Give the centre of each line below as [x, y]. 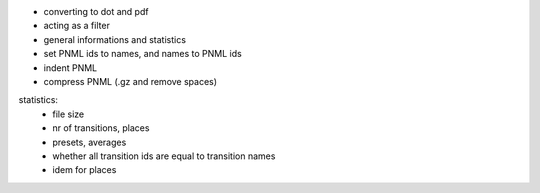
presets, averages [89, 142]
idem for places [84, 170]
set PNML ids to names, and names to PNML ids [142, 54]
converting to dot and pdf [96, 11]
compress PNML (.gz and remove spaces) [130, 81]
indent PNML [70, 67]
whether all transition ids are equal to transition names [164, 156]
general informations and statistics [115, 39]
